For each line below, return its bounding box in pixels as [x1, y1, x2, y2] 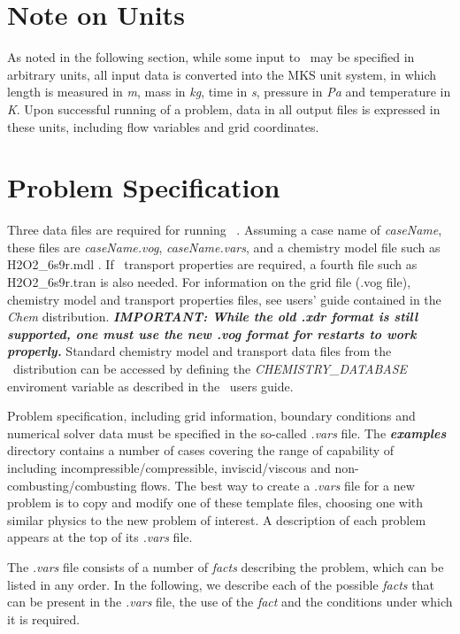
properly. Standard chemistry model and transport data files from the [7, 342, 392, 360]
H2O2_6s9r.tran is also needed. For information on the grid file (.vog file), [7, 273, 411, 290]
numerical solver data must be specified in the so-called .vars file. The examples [7, 423, 447, 442]
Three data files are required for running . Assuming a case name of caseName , [7, 220, 442, 239]
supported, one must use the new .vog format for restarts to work [7, 324, 417, 343]
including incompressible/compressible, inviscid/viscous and [7, 458, 331, 476]
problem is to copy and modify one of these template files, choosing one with [7, 493, 424, 512]
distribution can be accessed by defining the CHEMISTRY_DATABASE [12, 359, 408, 377]
